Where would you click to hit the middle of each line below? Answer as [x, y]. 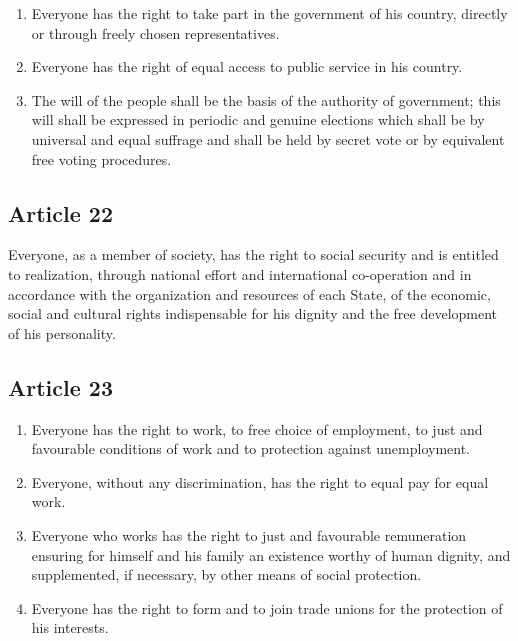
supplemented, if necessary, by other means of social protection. [226, 574]
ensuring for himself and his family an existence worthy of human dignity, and [271, 554]
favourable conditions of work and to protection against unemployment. [250, 448]
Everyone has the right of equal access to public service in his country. [247, 66]
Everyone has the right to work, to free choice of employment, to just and [257, 428]
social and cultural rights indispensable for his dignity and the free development [253, 313]
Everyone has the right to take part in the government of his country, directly [269, 13]
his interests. [70, 627]
